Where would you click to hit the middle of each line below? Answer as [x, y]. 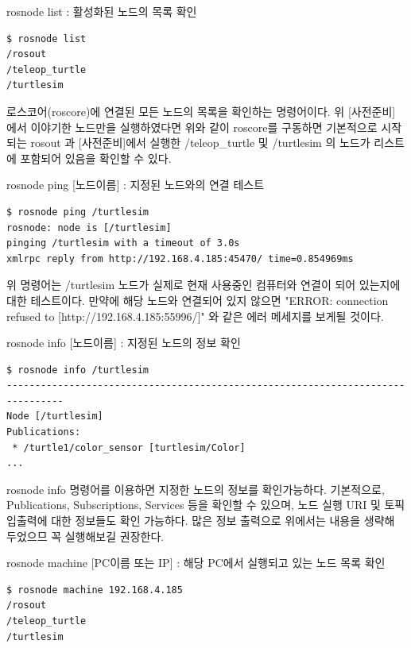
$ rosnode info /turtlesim [78, 370]
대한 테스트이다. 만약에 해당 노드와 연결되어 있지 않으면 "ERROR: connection [198, 300]
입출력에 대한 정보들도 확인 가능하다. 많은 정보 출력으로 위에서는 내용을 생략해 [201, 521]
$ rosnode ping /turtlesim [78, 212]
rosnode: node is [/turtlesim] [89, 228]
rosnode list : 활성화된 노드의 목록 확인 [102, 11]
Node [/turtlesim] [55, 417]
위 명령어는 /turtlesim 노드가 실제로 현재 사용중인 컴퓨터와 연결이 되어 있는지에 [204, 285]
